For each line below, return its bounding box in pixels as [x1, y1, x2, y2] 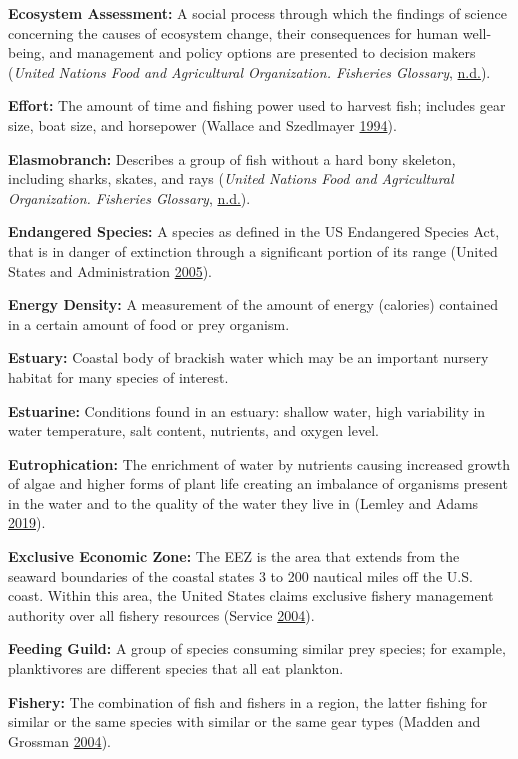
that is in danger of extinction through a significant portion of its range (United [8, 240, 498, 261]
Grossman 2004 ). [8, 730, 111, 751]
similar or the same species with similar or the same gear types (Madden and [8, 711, 481, 732]
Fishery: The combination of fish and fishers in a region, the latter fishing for [8, 691, 488, 712]
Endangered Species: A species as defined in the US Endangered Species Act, [8, 221, 500, 242]
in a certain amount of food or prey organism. [8, 313, 290, 334]
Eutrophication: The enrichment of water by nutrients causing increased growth [8, 453, 511, 474]
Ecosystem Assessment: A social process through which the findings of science [8, 3, 507, 23]
